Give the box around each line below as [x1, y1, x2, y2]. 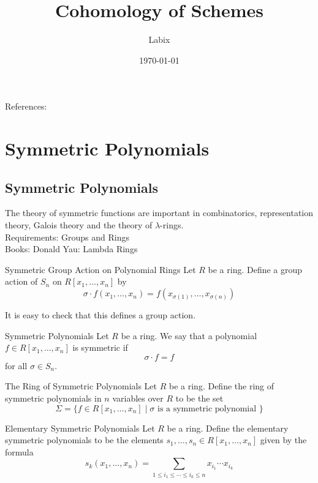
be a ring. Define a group [208, 263, 303, 275]
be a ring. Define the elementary [167, 421, 289, 434]
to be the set [175, 392, 224, 405]
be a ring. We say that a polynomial [121, 329, 257, 342]
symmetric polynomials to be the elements [5, 433, 164, 446]
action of [5, 275, 38, 288]
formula [5, 445, 34, 458]
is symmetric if [72, 341, 128, 354]
